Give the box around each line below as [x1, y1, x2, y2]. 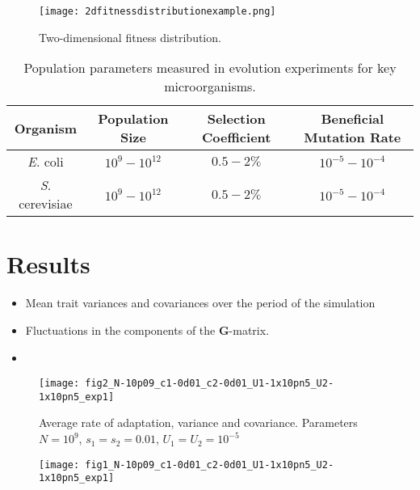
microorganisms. [164, 77, 256, 96]
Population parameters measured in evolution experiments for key [23, 58, 397, 78]
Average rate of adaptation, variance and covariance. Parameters [39, 414, 358, 431]
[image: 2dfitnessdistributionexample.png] [39, 6, 276, 17]
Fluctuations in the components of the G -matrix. [25, 321, 270, 338]
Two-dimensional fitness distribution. [39, 28, 221, 45]
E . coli [27, 152, 64, 171]
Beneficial [321, 109, 384, 129]
